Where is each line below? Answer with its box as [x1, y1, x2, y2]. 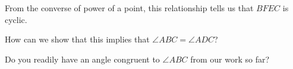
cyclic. [5, 13, 27, 25]
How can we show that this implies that [5, 33, 150, 45]
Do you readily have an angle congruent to [5, 52, 160, 65]
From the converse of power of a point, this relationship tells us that [5, 2, 254, 14]
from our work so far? [190, 52, 270, 65]
